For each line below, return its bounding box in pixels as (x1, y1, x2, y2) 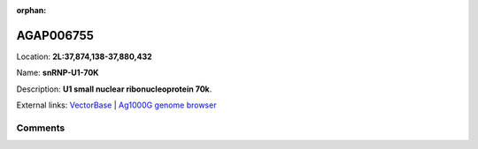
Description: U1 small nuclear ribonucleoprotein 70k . (16, 84, 212, 94)
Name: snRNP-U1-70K (16, 67, 99, 78)
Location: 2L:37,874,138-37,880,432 (16, 51, 152, 62)
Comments (16, 122, 66, 134)
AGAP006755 (16, 27, 95, 43)
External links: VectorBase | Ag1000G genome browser (16, 100, 217, 110)
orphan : (16, 5, 47, 15)
